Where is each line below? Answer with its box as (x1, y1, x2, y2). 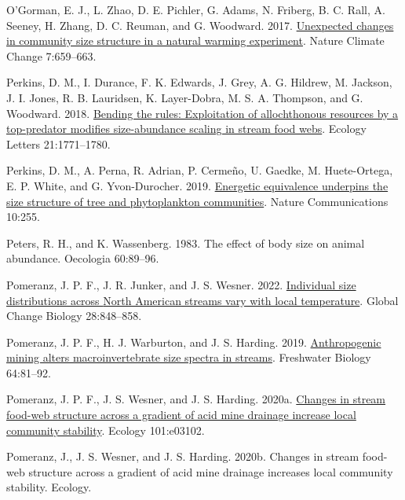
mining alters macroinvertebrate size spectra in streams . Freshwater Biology (6, 349, 371, 366)
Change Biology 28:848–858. (6, 307, 142, 324)
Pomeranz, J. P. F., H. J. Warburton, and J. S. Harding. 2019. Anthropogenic (6, 333, 381, 350)
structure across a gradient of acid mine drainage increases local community (28, 463, 393, 480)
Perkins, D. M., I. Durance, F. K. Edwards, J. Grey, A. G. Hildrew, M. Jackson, (6, 74, 392, 90)
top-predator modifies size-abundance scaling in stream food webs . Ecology (6, 120, 367, 137)
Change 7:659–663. (6, 47, 97, 64)
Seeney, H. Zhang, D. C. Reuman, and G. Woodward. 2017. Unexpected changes (6, 17, 394, 33)
